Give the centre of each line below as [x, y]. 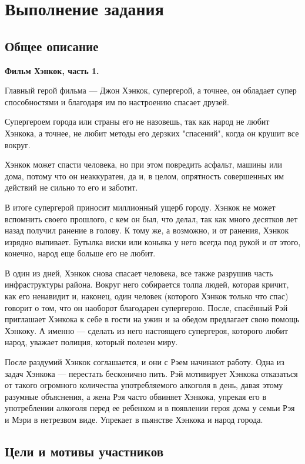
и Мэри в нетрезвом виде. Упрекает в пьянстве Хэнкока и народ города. [134, 420]
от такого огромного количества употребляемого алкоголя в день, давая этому [144, 385]
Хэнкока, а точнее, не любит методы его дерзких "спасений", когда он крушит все [152, 133]
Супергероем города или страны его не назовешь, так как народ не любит [137, 121]
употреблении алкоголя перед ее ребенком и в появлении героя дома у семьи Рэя [150, 408]
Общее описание [52, 46]
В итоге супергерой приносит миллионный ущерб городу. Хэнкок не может [140, 207]
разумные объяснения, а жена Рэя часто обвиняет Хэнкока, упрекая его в [136, 396]
